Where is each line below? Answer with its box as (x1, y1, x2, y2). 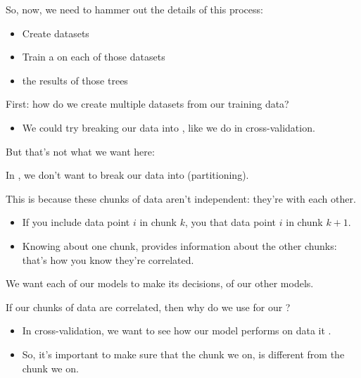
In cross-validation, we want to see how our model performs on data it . (22, 323, 331, 338)
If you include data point (22, 215, 130, 229)
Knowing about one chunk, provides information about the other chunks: (22, 238, 337, 253)
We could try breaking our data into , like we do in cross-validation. (22, 120, 315, 134)
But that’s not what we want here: (6, 144, 155, 158)
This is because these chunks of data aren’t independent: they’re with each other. (6, 191, 356, 206)
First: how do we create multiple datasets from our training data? (6, 96, 289, 111)
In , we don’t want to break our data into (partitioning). (6, 168, 249, 182)
